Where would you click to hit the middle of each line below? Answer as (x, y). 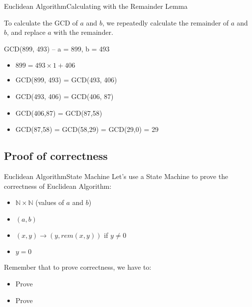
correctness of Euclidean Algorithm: (58, 186)
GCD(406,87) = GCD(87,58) (59, 113)
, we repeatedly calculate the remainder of (165, 22)
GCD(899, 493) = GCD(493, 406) (66, 80)
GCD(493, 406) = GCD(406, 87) (64, 96)
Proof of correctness (56, 156)
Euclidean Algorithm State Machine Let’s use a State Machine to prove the (116, 176)
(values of (50, 202)
